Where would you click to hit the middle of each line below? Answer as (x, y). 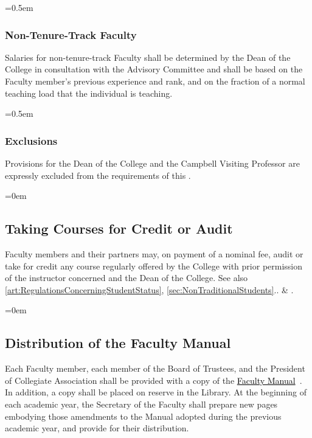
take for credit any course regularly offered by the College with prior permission (154, 266)
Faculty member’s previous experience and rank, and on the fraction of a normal (155, 81)
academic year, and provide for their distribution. (97, 428)
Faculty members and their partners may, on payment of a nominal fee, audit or (154, 253)
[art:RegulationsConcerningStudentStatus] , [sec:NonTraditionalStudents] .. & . (149, 289)
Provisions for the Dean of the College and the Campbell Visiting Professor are (152, 163)
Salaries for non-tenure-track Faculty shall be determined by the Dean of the (148, 57)
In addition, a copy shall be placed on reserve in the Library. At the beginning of (156, 392)
